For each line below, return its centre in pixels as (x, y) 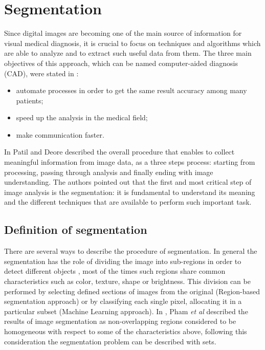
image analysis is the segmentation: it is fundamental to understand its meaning (130, 192)
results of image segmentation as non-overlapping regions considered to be (120, 321)
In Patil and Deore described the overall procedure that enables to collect (119, 152)
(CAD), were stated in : (41, 73)
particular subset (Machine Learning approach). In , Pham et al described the (126, 311)
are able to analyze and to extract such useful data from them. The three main (128, 53)
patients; (30, 100)
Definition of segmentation (76, 229)
